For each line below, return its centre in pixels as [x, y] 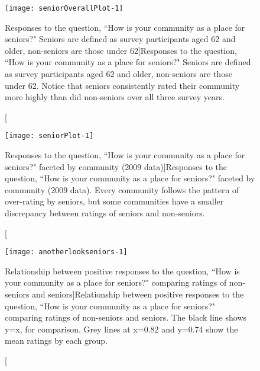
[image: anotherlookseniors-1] [66, 252]
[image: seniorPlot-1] [49, 136]
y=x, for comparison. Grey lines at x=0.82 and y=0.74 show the [121, 329]
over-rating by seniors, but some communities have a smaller [114, 201]
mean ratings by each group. [56, 340]
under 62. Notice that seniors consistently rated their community [122, 85]
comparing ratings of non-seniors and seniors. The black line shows [126, 317]
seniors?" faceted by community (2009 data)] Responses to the [116, 166]
